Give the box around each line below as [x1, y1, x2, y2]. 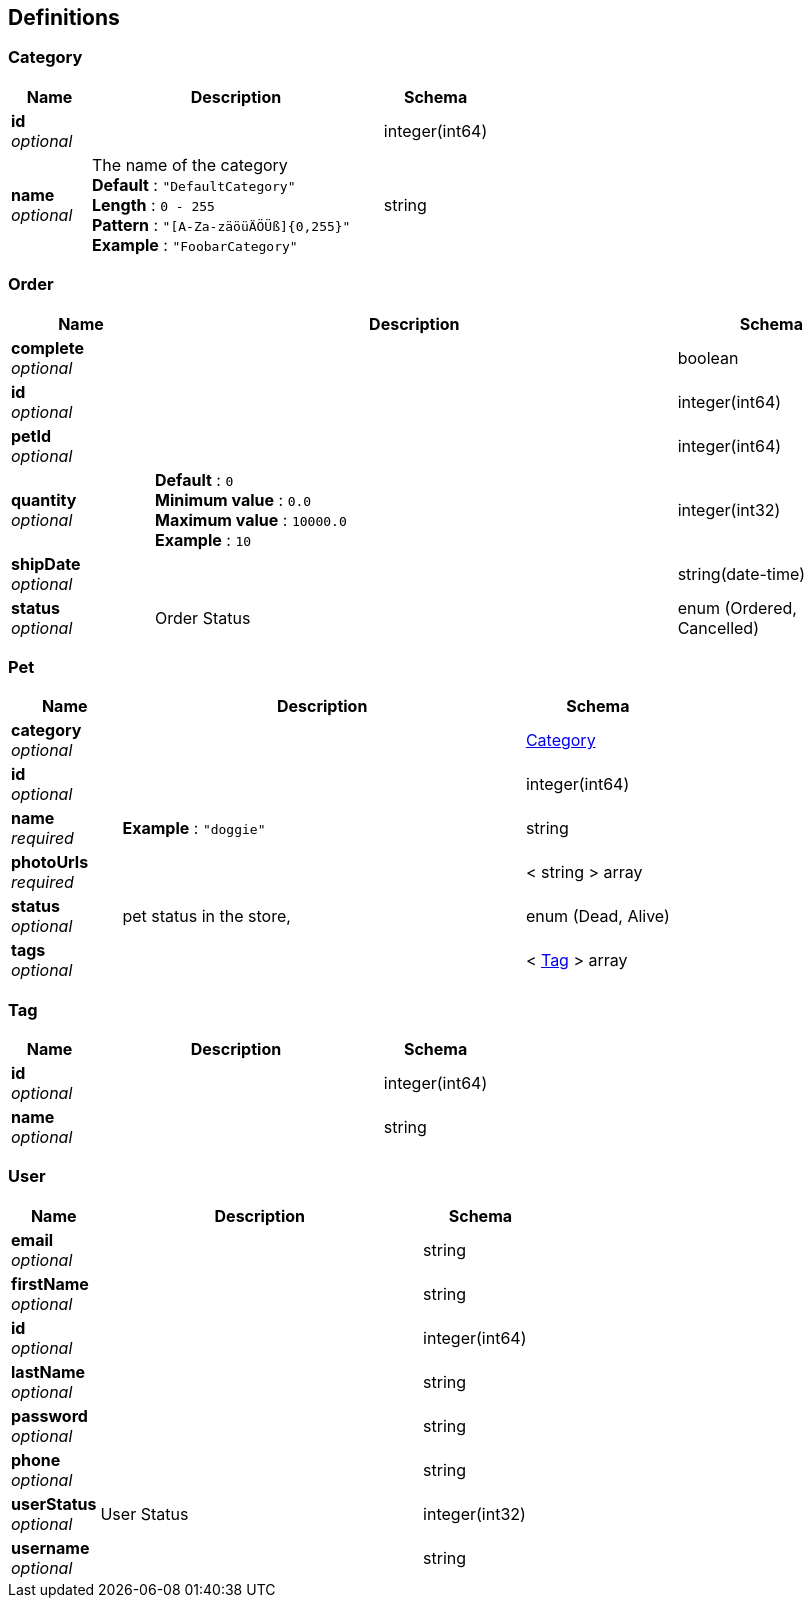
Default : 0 [154, 469, 234, 490]
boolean [677, 347, 739, 368]
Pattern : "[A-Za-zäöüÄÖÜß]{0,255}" [92, 214, 351, 235]
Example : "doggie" [122, 818, 266, 839]
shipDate [11, 553, 81, 574]
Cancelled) [677, 617, 759, 638]
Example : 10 [154, 529, 252, 550]
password [11, 1405, 88, 1426]
